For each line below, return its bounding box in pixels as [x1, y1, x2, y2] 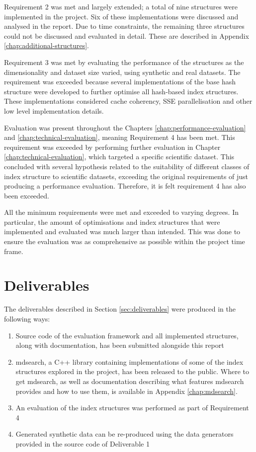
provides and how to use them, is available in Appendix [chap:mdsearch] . [15, 386, 238, 396]
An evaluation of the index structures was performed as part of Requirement [15, 402, 249, 413]
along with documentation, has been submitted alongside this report [15, 340, 224, 350]
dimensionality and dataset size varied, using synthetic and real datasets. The [4, 66, 241, 77]
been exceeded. [4, 190, 49, 200]
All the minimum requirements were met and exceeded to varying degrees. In [4, 207, 239, 217]
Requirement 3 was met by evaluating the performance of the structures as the [4, 57, 244, 67]
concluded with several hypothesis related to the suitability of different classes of [4, 161, 250, 171]
